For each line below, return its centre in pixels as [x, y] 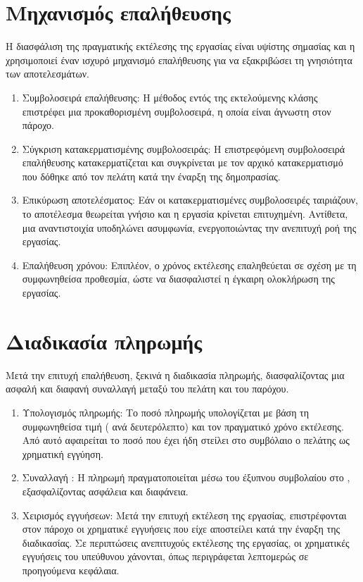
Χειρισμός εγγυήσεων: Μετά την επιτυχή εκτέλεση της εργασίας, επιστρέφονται [184, 515]
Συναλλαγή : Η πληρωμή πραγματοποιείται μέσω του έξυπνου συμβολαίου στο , [186, 477]
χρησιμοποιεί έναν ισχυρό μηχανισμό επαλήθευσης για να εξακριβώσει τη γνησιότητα [179, 60]
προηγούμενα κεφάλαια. [71, 570]
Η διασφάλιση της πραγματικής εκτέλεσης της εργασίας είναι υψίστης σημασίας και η [180, 46]
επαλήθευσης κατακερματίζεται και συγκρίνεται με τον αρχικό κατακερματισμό [183, 162]
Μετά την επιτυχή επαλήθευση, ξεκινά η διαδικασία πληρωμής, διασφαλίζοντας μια [175, 374]
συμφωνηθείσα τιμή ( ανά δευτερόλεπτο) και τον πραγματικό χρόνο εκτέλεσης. [183, 426]
